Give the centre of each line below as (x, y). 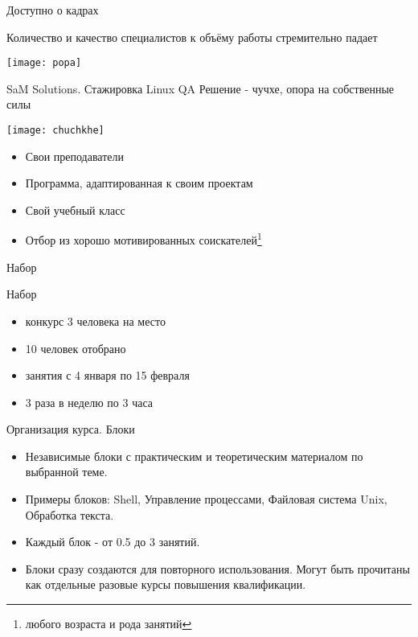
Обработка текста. (70, 514)
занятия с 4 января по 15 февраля (107, 375)
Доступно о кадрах (53, 10)
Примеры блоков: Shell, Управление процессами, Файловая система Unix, (206, 499)
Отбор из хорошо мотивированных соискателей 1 (143, 239)
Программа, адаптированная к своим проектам (139, 183)
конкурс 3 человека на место (95, 321)
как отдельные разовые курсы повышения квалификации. (166, 584)
